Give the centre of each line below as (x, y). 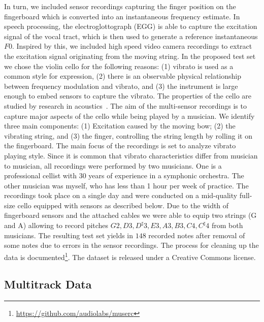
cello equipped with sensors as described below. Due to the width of (123, 205)
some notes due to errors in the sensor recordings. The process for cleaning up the (131, 245)
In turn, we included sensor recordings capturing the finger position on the (120, 6)
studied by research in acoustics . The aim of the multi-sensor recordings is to (125, 105)
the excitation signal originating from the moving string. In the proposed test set (130, 56)
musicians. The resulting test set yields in (69, 235)
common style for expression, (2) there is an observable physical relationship (123, 76)
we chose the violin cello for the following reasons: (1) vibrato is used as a (119, 66)
